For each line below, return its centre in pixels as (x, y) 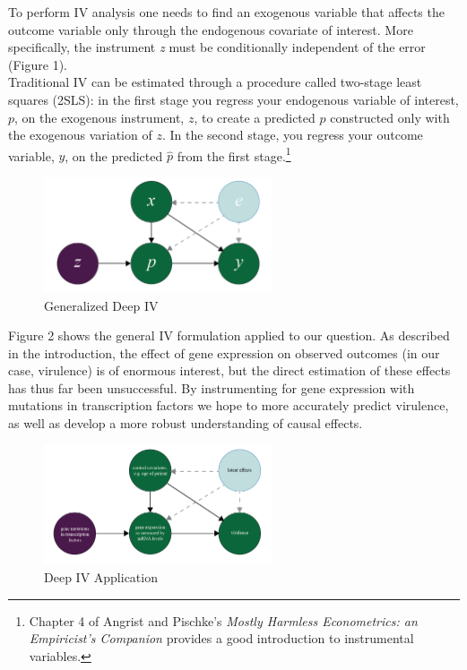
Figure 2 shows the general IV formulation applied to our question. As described (229, 335)
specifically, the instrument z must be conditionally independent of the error (217, 47)
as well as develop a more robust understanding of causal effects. (186, 423)
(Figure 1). (38, 64)
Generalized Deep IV (101, 305)
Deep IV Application (101, 576)
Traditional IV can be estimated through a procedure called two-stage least (215, 82)
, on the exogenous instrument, (99, 117)
